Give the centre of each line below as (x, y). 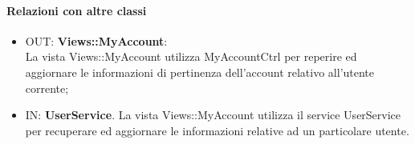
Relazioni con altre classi (77, 10)
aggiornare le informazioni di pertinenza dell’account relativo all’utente (200, 72)
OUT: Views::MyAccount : (96, 40)
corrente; (47, 88)
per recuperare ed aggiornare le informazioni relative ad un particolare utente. (217, 130)
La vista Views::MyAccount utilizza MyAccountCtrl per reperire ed (191, 56)
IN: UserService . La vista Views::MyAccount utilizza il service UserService (213, 115)
